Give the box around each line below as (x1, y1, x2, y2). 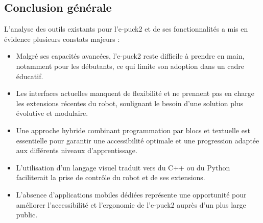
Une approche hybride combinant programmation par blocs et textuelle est (16, 125, 250, 135)
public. (16, 209, 38, 220)
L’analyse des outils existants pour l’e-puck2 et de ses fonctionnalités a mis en (4, 23, 248, 34)
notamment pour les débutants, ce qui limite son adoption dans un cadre (16, 60, 244, 71)
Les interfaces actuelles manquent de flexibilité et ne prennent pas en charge (16, 88, 254, 98)
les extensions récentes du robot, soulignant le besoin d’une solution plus (16, 97, 244, 108)
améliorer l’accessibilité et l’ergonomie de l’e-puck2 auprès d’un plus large (16, 199, 246, 210)
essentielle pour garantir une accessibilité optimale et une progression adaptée (16, 135, 259, 145)
